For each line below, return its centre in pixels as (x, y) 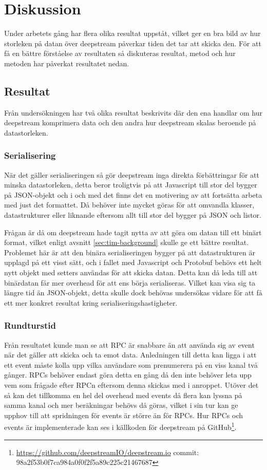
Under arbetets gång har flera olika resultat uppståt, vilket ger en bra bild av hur (132, 33)
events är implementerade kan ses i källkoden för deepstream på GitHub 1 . (120, 426)
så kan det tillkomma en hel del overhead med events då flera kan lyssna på (123, 395)
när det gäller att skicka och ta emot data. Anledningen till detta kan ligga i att (130, 355)
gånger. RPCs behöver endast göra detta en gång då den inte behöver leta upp (128, 375)
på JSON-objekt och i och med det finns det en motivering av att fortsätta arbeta (133, 194)
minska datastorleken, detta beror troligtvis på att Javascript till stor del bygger (131, 185)
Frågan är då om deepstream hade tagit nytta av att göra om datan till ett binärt (133, 232)
